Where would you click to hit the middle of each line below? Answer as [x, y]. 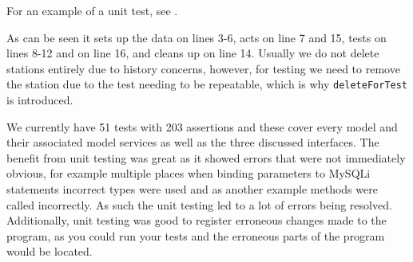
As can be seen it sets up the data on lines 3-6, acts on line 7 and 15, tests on [197, 37]
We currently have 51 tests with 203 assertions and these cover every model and [202, 126]
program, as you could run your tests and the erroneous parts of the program [196, 235]
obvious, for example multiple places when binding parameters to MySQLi [189, 173]
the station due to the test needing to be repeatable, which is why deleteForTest [207, 84]
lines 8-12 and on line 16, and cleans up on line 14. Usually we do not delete [193, 53]
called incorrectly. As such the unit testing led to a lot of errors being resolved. [199, 204]
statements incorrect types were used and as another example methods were [192, 189]
